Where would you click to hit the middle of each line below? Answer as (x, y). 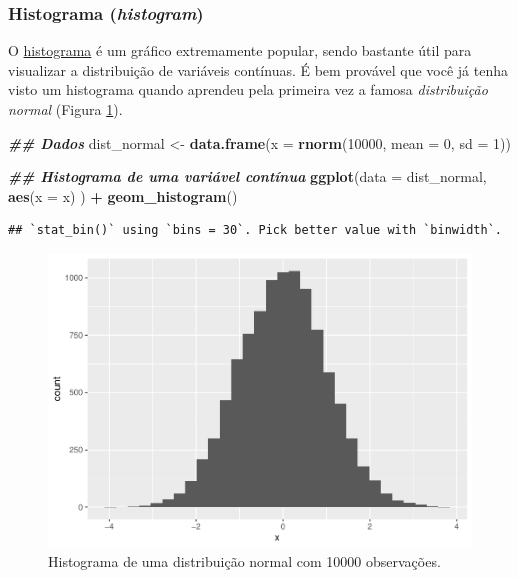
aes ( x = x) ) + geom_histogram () (123, 195)
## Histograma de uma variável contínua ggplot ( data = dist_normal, (247, 176)
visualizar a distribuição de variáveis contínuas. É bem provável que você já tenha (258, 69)
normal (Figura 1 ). (65, 109)
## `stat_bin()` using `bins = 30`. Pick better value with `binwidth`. (255, 230)
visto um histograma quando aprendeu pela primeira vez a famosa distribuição (248, 89)
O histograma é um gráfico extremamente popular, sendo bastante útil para (240, 50)
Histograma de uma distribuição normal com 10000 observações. (244, 561)
